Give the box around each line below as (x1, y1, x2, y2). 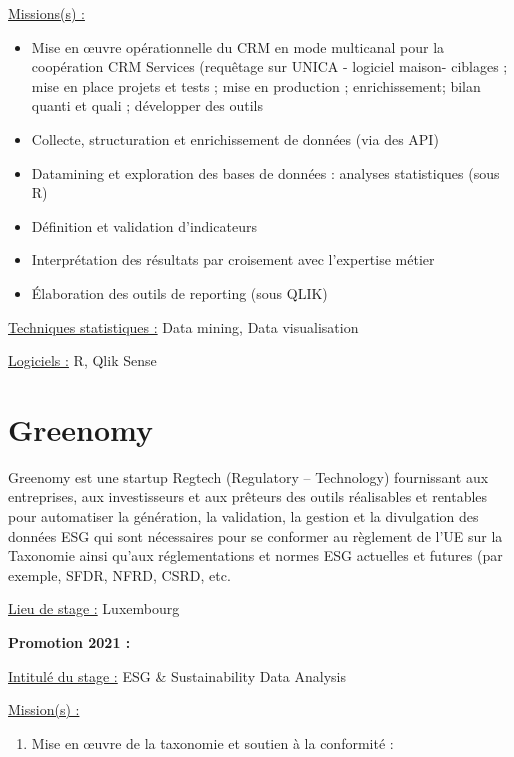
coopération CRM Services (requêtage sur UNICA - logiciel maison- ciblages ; (31, 56, 508, 77)
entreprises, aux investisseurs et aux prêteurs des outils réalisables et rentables (8, 486, 488, 507)
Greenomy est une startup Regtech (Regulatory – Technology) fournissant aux (8, 466, 489, 487)
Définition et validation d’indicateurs (31, 215, 257, 236)
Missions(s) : (8, 3, 85, 23)
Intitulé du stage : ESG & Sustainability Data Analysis (8, 665, 347, 686)
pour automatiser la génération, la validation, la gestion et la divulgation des (8, 506, 479, 527)
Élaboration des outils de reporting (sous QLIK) (31, 282, 328, 303)
